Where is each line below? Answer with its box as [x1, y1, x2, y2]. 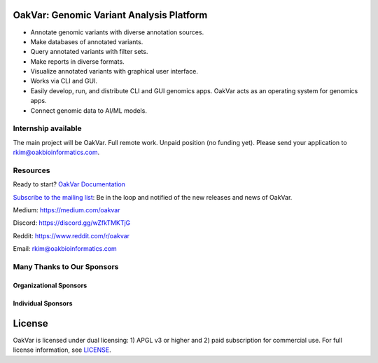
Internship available [13, 123, 82, 133]
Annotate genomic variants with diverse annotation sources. [30, 28, 204, 36]
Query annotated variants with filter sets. [30, 48, 148, 56]
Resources [13, 165, 50, 175]
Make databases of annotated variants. [30, 37, 143, 46]
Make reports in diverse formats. [30, 57, 125, 66]
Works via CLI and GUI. [30, 77, 98, 85]
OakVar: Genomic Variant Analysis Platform [13, 9, 208, 21]
